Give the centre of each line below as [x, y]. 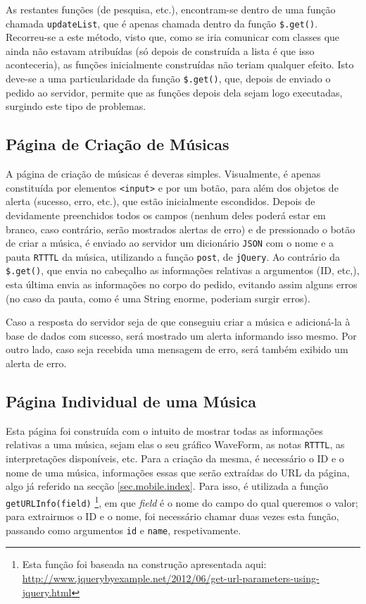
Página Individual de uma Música [131, 401]
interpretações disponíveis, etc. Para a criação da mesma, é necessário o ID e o [175, 458]
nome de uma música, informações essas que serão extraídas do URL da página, [178, 472]
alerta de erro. [36, 363]
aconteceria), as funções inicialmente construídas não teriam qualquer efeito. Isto [180, 64]
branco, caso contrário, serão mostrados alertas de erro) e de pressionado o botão [181, 229]
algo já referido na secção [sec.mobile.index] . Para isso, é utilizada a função [167, 486]
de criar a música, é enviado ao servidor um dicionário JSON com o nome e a [170, 243]
